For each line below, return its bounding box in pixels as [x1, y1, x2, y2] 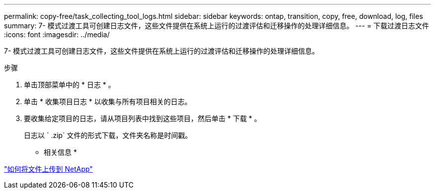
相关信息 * [44, 148, 77, 156]
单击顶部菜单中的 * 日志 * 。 [24, 80, 115, 89]
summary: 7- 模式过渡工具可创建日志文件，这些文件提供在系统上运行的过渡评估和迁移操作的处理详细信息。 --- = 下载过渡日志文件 [4, 21, 430, 30]
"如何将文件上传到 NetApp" [4, 165, 93, 173]
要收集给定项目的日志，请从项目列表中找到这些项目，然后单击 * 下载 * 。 [24, 114, 261, 123]
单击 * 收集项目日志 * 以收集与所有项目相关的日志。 [24, 97, 192, 106]
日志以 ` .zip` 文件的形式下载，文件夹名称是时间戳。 [24, 131, 192, 139]
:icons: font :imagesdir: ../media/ [4, 30, 110, 39]
